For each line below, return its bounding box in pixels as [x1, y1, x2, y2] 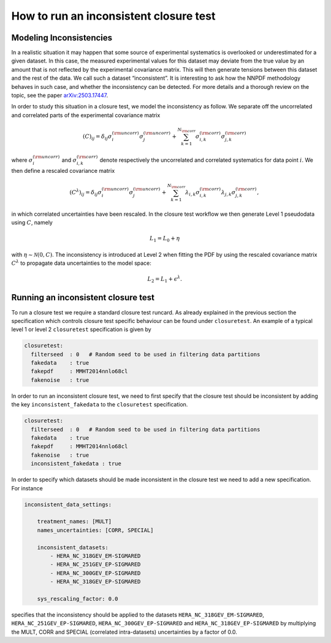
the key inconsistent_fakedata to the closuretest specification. [11, 401, 188, 408]
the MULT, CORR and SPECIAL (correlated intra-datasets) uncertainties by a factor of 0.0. [11, 628, 237, 636]
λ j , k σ [221, 189, 236, 197]
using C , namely [11, 218, 53, 226]
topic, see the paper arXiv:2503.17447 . [11, 92, 108, 99]
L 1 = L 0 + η [149, 235, 180, 243]
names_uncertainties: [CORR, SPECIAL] [37, 527, 154, 533]
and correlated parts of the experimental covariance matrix [11, 111, 161, 119]
